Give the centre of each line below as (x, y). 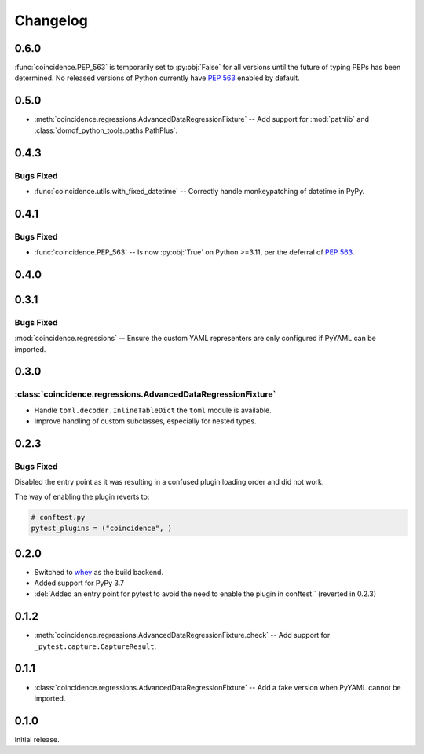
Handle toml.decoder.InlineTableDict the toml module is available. (153, 410)
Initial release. (37, 739)
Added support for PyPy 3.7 (79, 583)
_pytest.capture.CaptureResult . (95, 646)
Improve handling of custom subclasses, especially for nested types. (145, 421)
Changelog (51, 20)
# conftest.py (58, 517)
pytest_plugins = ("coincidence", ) (102, 529)
